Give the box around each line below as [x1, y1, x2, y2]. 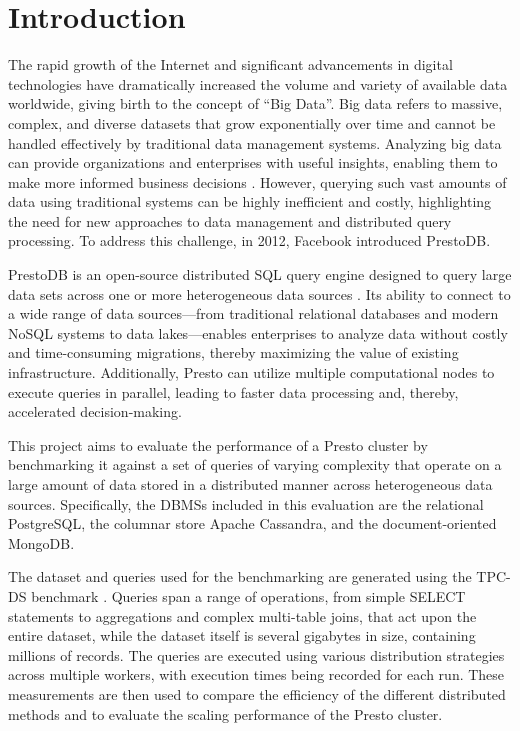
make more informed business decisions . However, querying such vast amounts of [8, 171, 507, 192]
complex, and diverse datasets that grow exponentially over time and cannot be [8, 112, 496, 133]
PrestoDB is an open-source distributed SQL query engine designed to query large [8, 264, 512, 285]
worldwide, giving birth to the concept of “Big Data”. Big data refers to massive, [8, 93, 503, 114]
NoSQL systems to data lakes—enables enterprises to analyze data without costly [8, 322, 508, 343]
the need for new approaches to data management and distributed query [8, 210, 452, 231]
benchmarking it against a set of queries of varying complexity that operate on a [8, 454, 502, 475]
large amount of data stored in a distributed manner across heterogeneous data [8, 474, 493, 494]
